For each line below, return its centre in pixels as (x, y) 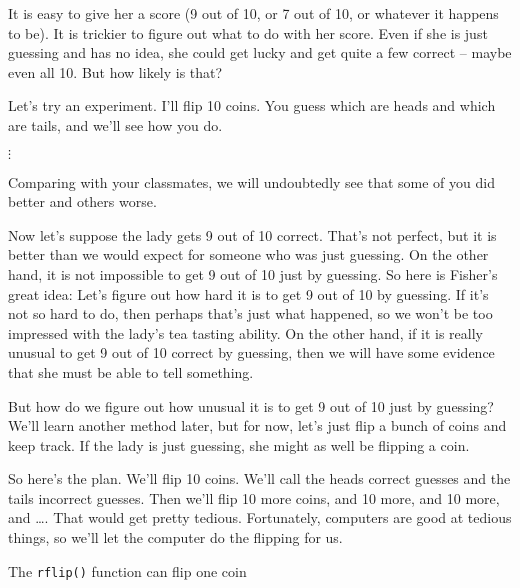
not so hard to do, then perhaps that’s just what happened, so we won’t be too (250, 313)
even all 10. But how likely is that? (115, 71)
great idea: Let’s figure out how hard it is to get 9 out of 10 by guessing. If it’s (248, 293)
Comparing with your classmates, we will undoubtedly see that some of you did (251, 181)
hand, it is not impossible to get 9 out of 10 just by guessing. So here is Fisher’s (253, 273)
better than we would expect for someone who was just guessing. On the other (248, 254)
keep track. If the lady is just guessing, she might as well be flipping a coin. (239, 444)
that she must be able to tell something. (131, 371)
